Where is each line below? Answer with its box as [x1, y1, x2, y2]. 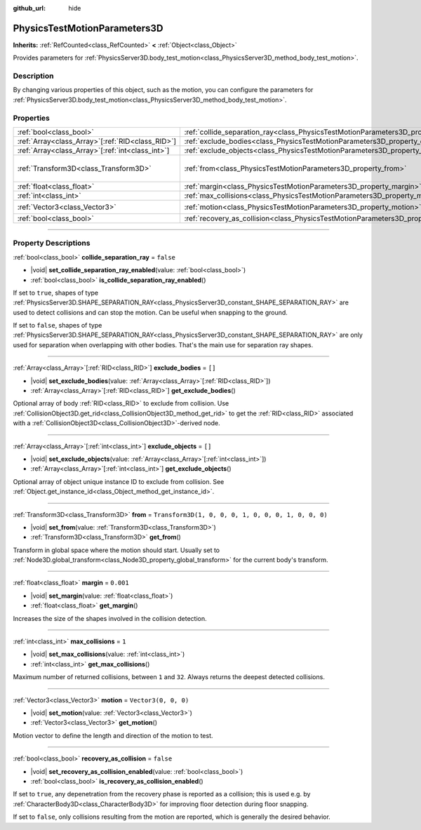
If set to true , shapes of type [13, 288, 98, 297]
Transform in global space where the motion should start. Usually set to [13, 546, 220, 554]
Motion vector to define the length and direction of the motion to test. [13, 731, 213, 739]
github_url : [13, 4, 46, 12]
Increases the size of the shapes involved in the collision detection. [13, 614, 207, 622]
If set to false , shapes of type [13, 321, 102, 330]
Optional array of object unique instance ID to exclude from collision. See [13, 477, 225, 486]
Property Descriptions [13, 239, 91, 248]
